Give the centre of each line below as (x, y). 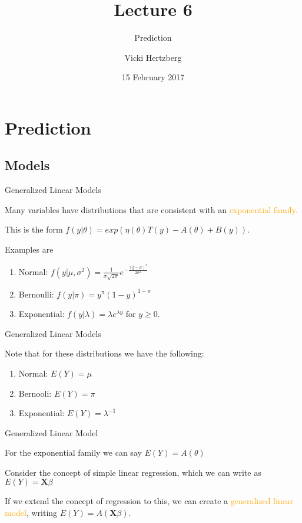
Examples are (29, 249)
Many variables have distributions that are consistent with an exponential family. (151, 209)
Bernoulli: (36, 294)
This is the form (34, 229)
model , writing (31, 513)
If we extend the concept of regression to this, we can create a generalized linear (149, 501)
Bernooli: (35, 393)
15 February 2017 (153, 77)
